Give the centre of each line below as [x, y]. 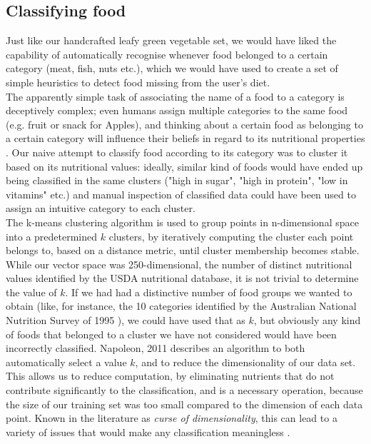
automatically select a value [66, 362]
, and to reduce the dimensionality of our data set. [245, 362]
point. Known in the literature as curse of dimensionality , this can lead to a [172, 418]
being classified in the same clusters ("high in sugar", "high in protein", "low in [177, 180]
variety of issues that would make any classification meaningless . [148, 432]
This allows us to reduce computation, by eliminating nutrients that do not [170, 376]
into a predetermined [52, 236]
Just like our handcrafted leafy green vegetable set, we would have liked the [171, 40]
